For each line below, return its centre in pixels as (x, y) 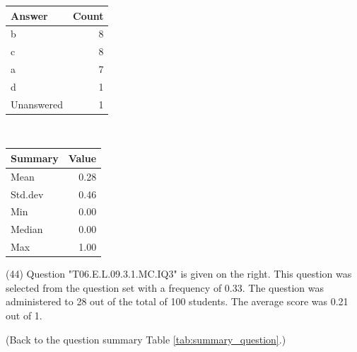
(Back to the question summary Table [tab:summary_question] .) (146, 339)
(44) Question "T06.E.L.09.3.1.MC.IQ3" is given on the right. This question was (179, 274)
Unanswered (37, 104)
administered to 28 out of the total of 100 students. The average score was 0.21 (177, 301)
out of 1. (24, 315)
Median (27, 229)
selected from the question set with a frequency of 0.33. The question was (165, 287)
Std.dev (27, 194)
